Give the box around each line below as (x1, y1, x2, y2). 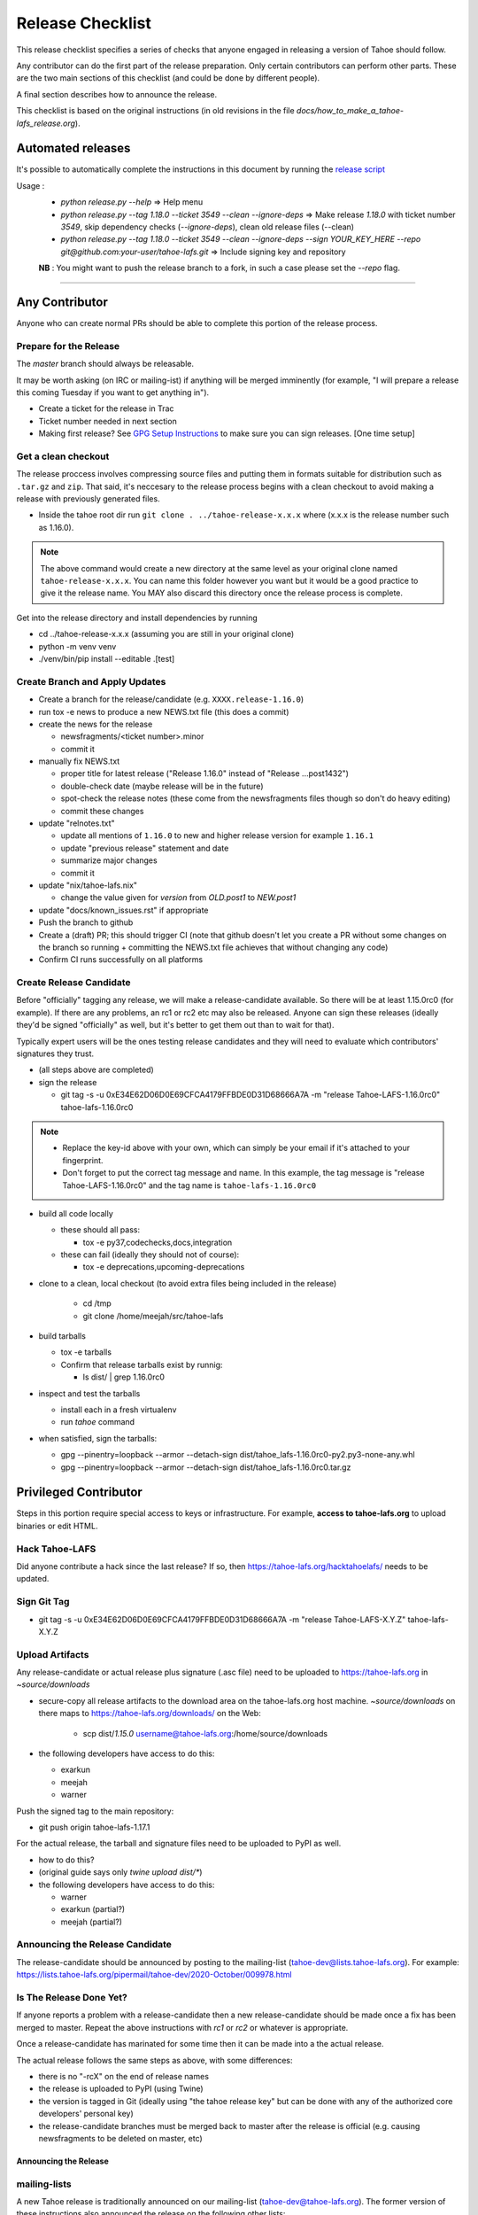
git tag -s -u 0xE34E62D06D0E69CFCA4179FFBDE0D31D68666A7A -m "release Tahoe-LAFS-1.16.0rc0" (60, 1090, 441, 1100)
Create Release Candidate (16, 976, 132, 989)
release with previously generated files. (16, 494, 160, 504)
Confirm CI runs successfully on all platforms (38, 954, 204, 965)
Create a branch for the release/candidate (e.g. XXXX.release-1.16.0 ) (38, 694, 305, 704)
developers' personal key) (38, 2109, 135, 2119)
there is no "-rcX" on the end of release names (38, 2071, 210, 2081)
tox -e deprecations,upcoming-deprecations (82, 1262, 245, 1272)
